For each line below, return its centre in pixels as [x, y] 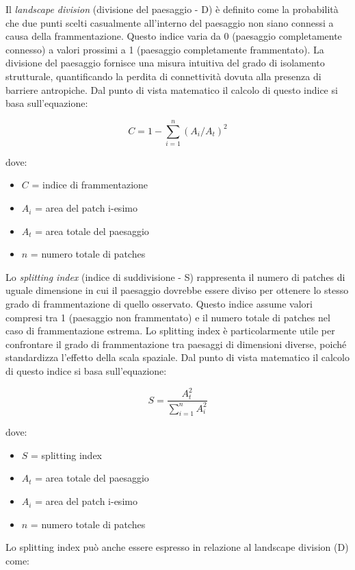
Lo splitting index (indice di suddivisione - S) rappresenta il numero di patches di [175, 276]
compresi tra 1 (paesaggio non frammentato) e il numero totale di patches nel [168, 317]
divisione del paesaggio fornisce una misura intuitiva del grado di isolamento [165, 63]
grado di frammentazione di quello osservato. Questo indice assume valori [159, 304]
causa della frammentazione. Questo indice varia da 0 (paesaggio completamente [174, 36]
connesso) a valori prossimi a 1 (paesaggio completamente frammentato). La [165, 49]
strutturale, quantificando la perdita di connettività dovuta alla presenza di [163, 76]
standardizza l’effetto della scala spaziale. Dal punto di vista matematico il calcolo [177, 357]
